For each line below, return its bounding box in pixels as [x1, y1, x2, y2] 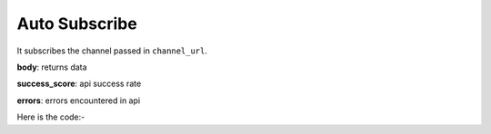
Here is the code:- [16, 111, 85, 122]
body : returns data [16, 62, 87, 72]
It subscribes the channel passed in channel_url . [16, 45, 208, 56]
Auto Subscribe [16, 14, 138, 33]
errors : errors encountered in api [16, 95, 141, 106]
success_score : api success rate [16, 78, 142, 90]
